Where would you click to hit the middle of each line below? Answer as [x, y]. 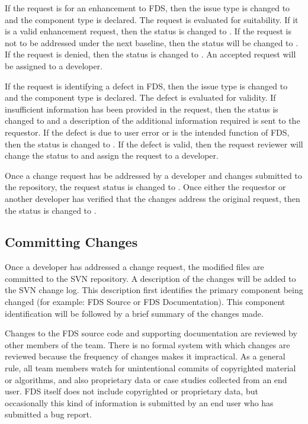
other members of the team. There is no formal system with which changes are [147, 344]
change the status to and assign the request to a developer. [112, 155]
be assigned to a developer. [54, 65]
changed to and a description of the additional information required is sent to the [153, 121]
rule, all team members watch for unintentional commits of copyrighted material [150, 368]
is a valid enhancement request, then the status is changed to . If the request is [148, 31]
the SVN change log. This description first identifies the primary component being [154, 290]
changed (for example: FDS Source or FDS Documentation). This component [145, 302]
